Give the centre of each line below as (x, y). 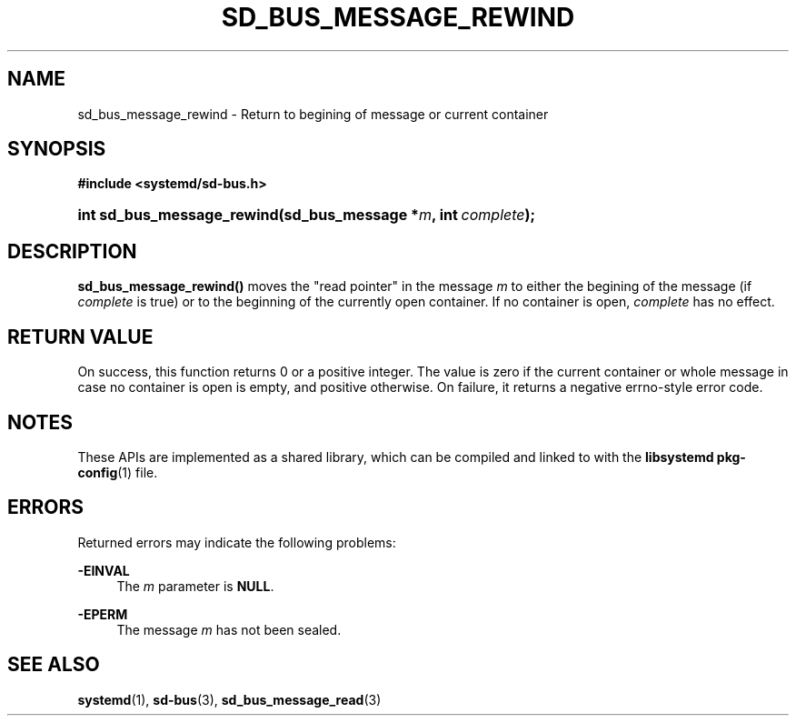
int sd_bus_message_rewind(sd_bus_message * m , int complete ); (307, 215)
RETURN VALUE (80, 336)
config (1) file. (118, 472)
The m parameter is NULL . (195, 586)
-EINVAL (104, 570)
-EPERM (103, 614)
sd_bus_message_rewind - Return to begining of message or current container (313, 114)
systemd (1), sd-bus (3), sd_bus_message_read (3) (229, 699)
